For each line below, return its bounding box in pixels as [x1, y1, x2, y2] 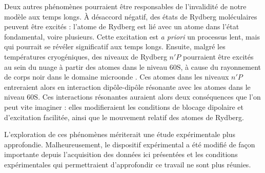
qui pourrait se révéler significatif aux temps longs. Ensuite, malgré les [4, 41, 226, 52]
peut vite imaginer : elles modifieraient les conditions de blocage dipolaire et [4, 101, 244, 112]
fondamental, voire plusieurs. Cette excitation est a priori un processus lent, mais [4, 31, 260, 42]
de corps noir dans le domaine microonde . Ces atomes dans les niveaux [4, 71, 229, 82]
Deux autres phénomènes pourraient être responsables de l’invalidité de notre [4, 1, 247, 11]
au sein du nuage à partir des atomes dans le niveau [4, 61, 168, 72]
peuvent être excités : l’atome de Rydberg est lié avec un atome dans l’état [4, 21, 239, 32]
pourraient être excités [183, 51, 254, 62]
